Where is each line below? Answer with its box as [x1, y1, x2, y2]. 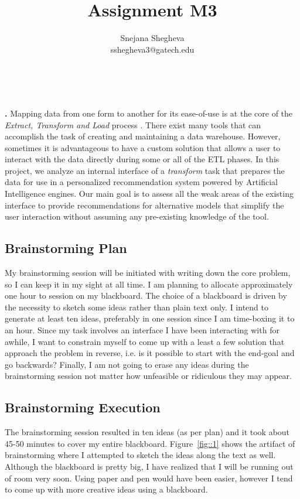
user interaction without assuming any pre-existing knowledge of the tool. [5, 210, 269, 223]
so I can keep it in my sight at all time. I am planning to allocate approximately [5, 278, 293, 290]
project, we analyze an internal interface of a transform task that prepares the [5, 164, 285, 176]
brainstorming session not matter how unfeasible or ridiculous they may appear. [5, 370, 292, 382]
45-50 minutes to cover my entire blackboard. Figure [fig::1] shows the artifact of [5, 437, 295, 449]
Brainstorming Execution [5, 398, 161, 416]
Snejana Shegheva [120, 32, 185, 44]
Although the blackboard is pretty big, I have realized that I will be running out [5, 460, 294, 472]
